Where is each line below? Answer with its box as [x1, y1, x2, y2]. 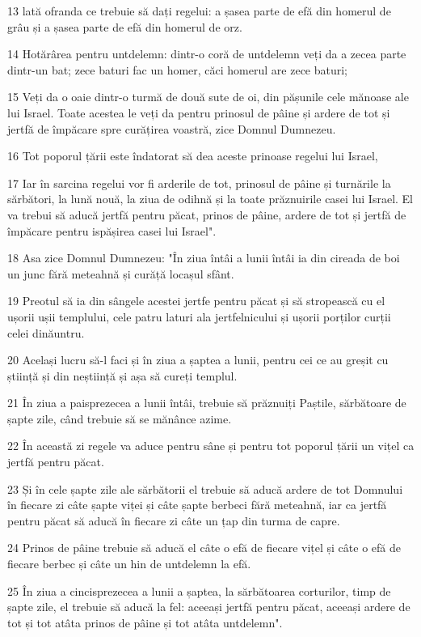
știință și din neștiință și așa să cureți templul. [7, 367, 238, 384]
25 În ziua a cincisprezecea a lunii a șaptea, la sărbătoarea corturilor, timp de [7, 582, 391, 599]
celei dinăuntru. [7, 324, 85, 341]
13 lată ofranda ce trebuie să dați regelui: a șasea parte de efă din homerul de [7, 2, 391, 19]
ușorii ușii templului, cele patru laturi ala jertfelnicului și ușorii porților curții [7, 308, 391, 325]
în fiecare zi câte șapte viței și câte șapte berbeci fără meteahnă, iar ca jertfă [7, 496, 387, 513]
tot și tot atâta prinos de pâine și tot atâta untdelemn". [7, 614, 283, 631]
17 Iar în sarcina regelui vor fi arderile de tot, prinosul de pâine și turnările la [7, 174, 391, 191]
